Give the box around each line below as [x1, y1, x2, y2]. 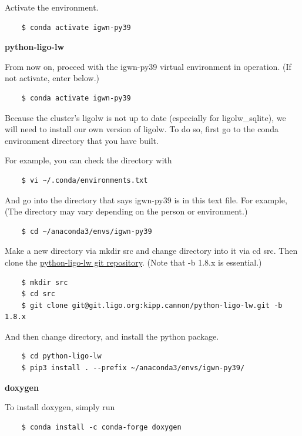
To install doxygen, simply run [5, 401, 115, 413]
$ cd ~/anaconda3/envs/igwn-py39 [21, 227, 152, 236]
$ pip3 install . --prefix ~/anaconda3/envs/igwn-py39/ [21, 364, 245, 373]
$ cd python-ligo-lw [21, 352, 102, 361]
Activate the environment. [5, 1, 99, 13]
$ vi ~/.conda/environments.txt [21, 176, 148, 185]
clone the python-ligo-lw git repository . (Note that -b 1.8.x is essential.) [5, 256, 262, 268]
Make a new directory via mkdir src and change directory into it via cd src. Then [5, 244, 298, 257]
